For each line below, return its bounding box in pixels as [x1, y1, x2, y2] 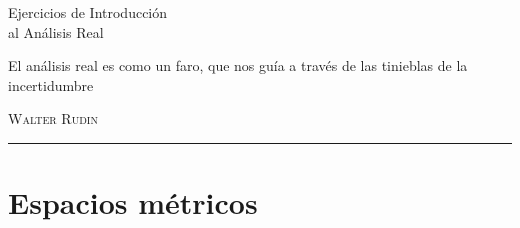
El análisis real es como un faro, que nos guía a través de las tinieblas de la [8, 55, 468, 76]
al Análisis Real [8, 21, 104, 42]
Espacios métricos [8, 182, 258, 223]
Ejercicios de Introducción [8, 2, 168, 22]
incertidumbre [8, 74, 94, 95]
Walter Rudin [8, 108, 98, 129]
